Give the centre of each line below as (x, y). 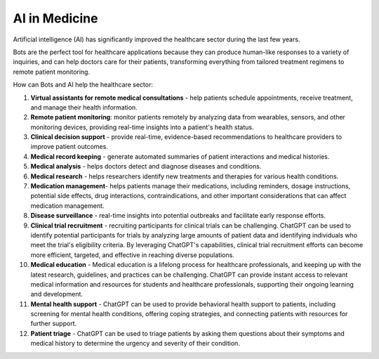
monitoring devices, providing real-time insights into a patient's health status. (142, 127)
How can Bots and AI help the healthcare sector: (83, 85)
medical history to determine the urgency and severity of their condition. (135, 344)
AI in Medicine (55, 18)
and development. (57, 294)
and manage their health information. (84, 107)
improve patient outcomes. (69, 147)
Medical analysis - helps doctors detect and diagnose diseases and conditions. (146, 167)
